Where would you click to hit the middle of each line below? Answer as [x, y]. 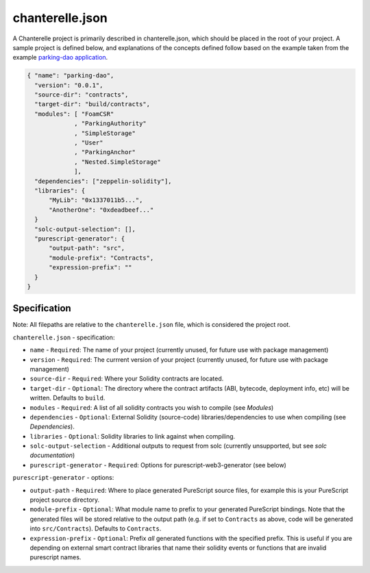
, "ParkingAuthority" [110, 124]
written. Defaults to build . [67, 398]
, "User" [89, 143]
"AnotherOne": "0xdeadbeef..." [101, 210]
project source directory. [65, 500]
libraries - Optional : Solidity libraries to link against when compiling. [133, 436]
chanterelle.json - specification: [64, 337]
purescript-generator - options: [63, 478]
